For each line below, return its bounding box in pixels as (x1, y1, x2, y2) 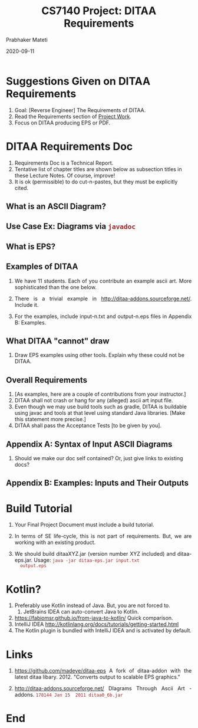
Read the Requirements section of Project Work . (14, 113, 131, 120)
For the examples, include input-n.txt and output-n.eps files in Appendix (14, 313, 192, 320)
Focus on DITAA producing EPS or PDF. (14, 119, 111, 126)
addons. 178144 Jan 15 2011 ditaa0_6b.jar (14, 691, 123, 699)
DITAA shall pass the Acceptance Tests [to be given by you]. (14, 422, 162, 429)
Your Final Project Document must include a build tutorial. (14, 521, 154, 529)
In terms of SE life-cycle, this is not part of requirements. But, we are (14, 533, 192, 540)
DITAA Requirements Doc (6, 140, 133, 153)
